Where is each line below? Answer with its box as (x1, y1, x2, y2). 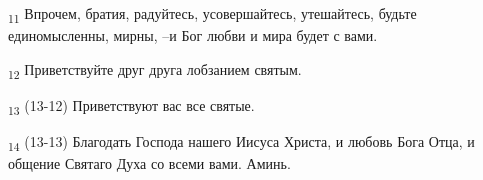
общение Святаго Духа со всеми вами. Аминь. (8, 153, 291, 174)
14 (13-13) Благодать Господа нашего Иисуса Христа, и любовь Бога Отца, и (8, 130, 475, 154)
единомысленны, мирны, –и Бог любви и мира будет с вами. (8, 25, 378, 46)
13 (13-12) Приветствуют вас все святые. (8, 94, 255, 118)
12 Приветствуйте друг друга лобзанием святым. (8, 58, 302, 82)
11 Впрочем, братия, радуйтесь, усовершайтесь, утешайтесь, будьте (8, 3, 417, 26)
